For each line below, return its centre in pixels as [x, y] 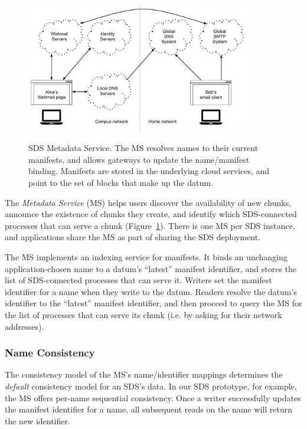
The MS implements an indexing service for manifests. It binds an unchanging [146, 256]
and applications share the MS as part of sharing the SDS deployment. [133, 237]
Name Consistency [50, 353]
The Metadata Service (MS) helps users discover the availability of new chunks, [148, 202]
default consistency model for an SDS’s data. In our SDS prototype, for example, [151, 386]
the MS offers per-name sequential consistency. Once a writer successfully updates [153, 397]
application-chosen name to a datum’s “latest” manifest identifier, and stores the [151, 268]
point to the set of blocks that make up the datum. [121, 183]
